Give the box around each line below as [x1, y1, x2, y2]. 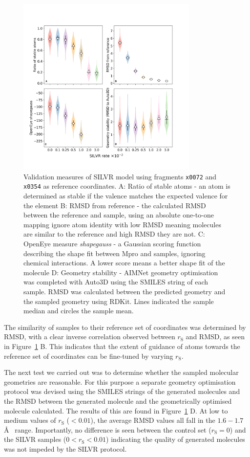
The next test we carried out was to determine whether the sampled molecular [4, 367, 239, 377]
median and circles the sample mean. [23, 305, 134, 316]
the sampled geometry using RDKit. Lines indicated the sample [23, 296, 214, 306]
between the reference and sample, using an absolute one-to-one [23, 210, 214, 220]
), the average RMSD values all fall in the [90, 415, 215, 425]
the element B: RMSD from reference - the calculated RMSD [23, 200, 206, 210]
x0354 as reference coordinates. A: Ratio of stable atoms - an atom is [23, 181, 230, 191]
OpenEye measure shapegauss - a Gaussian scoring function [23, 239, 201, 249]
